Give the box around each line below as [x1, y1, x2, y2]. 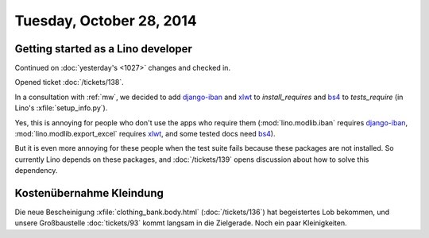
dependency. [14, 166, 58, 175]
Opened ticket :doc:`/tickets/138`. [14, 78, 124, 87]
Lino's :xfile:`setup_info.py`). [14, 103, 108, 113]
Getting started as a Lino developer [14, 42, 192, 56]
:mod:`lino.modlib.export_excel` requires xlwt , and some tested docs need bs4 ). [14, 129, 276, 139]
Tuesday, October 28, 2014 [14, 12, 198, 29]
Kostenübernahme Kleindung [14, 186, 164, 200]
